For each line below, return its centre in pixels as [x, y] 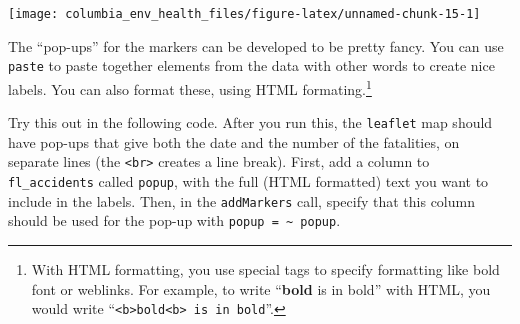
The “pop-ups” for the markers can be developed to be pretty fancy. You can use [256, 45]
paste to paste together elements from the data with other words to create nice [251, 65]
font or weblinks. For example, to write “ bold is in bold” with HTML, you [261, 288]
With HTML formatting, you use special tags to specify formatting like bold [265, 269]
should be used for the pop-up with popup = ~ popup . [174, 220]
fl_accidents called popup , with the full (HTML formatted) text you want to [248, 181]
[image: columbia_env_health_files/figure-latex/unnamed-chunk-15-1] [244, 14]
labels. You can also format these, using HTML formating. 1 [190, 87]
